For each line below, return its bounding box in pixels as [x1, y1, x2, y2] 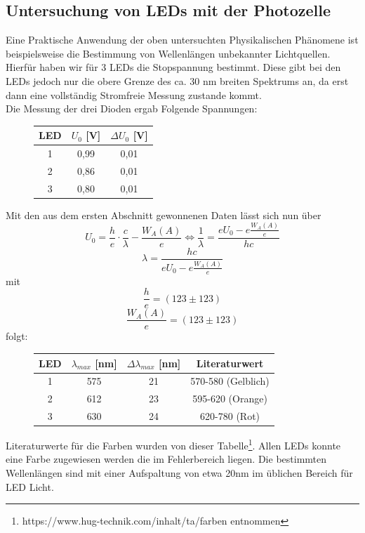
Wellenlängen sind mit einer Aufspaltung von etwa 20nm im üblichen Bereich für [6, 465, 353, 480]
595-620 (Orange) [192, 391, 267, 406]
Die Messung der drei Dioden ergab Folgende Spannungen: [6, 101, 258, 116]
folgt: [6, 329, 28, 343]
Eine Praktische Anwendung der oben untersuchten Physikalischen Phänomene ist [6, 32, 359, 47]
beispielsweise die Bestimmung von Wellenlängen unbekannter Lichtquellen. [6, 46, 331, 60]
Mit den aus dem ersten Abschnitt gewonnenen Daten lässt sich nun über [6, 207, 321, 222]
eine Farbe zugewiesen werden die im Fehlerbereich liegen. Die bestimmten [6, 452, 327, 466]
